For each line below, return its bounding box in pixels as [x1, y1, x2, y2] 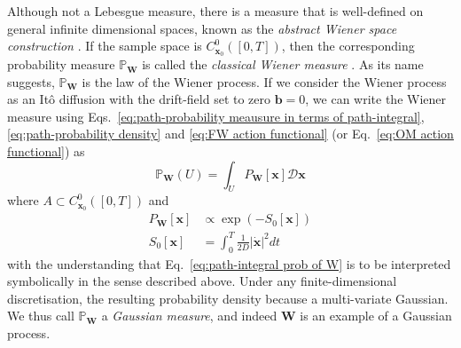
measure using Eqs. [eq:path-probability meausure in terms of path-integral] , [7, 107, 425, 125]
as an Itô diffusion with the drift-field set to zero [7, 90, 271, 108]
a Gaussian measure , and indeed [101, 306, 277, 325]
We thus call [7, 306, 74, 325]
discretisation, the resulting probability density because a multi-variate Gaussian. [7, 289, 449, 307]
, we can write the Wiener [305, 90, 447, 108]
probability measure [7, 55, 115, 74]
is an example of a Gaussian [300, 306, 452, 325]
